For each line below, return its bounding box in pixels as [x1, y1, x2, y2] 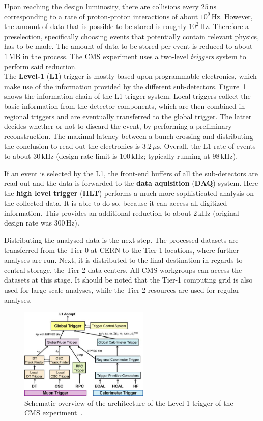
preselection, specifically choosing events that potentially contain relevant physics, [4, 31, 259, 41]
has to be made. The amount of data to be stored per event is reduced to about [4, 41, 253, 51]
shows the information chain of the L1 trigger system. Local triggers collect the [4, 91, 251, 101]
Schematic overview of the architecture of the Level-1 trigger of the [24, 397, 233, 408]
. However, [220, 11, 253, 21]
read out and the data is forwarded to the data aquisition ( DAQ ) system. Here [4, 178, 258, 188]
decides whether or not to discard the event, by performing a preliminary [4, 121, 232, 131]
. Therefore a [209, 21, 249, 32]
